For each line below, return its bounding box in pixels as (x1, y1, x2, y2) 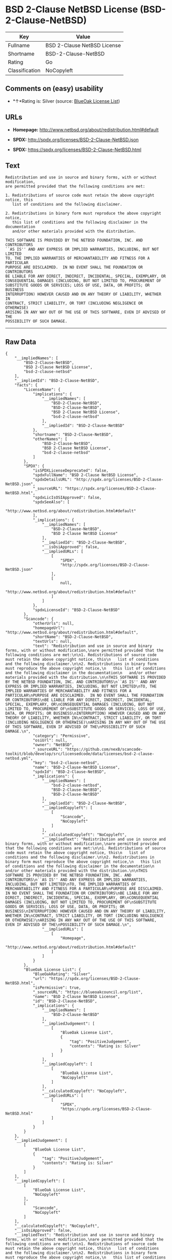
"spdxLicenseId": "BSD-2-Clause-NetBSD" (32, 607, 120, 613)
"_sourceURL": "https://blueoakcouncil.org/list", (32, 990, 143, 995)
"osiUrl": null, (32, 738, 68, 743)
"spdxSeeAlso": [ (32, 499, 70, 505)
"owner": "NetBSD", (32, 743, 74, 748)
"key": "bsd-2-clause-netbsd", (32, 761, 100, 766)
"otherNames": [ (32, 437, 68, 442)
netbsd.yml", (5, 756, 33, 761)
